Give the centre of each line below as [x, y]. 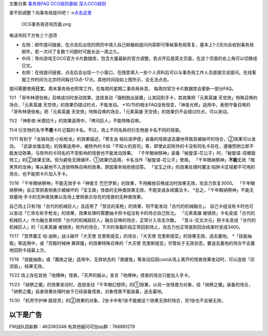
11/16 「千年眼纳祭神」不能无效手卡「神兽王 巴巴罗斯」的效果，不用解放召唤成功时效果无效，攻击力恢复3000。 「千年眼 [132, 183]
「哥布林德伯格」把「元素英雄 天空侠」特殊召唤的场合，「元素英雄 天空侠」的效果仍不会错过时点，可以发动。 [120, 112]
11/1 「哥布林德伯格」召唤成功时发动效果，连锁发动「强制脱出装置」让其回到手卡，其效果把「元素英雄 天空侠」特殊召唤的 [133, 98]
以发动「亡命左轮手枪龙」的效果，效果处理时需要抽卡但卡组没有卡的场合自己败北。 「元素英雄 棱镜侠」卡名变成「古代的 [132, 213]
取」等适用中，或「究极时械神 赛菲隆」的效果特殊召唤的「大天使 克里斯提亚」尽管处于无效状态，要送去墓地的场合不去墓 [132, 243]
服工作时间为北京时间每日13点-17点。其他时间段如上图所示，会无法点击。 [97, 79]
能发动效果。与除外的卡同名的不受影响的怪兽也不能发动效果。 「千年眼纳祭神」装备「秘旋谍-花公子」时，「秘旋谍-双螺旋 [132, 153]
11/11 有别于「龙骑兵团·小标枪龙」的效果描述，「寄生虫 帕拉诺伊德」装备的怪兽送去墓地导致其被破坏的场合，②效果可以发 [133, 139]
